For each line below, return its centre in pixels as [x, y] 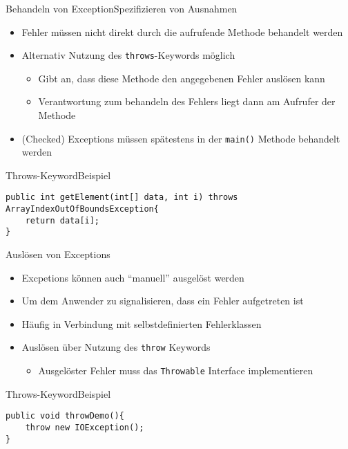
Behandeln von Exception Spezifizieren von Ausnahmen [122, 8]
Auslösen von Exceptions [58, 254]
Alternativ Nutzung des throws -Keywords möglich [128, 55]
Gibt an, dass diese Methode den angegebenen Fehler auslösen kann [182, 78]
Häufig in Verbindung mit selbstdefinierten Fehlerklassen [142, 323]
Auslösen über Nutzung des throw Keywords [116, 347]
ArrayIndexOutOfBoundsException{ [82, 209]
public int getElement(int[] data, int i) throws [122, 198]
